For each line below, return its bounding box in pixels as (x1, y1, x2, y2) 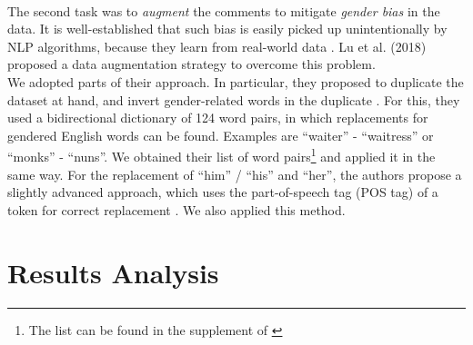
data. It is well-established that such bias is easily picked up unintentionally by (7, 19, 448, 38)
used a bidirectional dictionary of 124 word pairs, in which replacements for (7, 108, 428, 127)
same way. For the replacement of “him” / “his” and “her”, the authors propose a (7, 164, 462, 183)
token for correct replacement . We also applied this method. (7, 200, 346, 219)
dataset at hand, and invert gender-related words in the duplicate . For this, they (7, 90, 460, 109)
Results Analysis (7, 253, 219, 291)
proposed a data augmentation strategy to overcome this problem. (7, 54, 376, 74)
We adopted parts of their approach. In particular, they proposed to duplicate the (7, 72, 464, 91)
